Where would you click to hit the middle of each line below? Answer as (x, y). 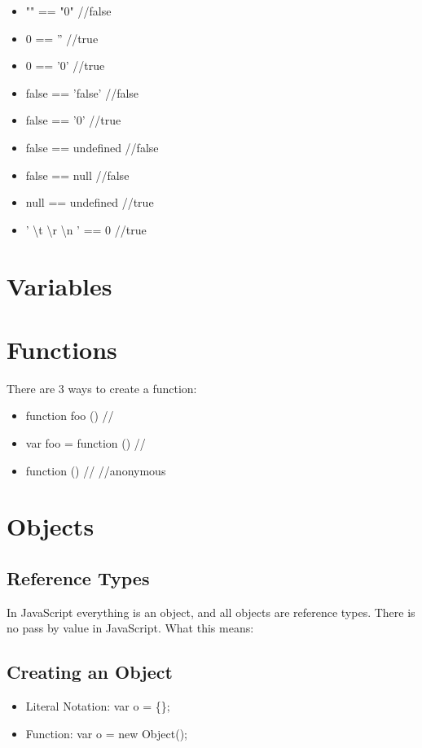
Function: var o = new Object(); (106, 733)
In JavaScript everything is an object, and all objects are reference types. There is (211, 612)
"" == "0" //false (68, 11)
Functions (62, 349)
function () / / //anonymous (96, 470)
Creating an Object (90, 672)
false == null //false (77, 175)
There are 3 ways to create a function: (102, 388)
